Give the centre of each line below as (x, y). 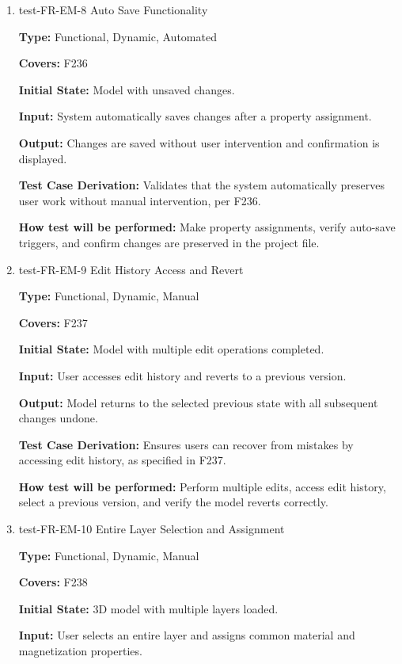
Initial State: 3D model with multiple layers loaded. (148, 608)
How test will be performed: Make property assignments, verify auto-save (207, 227)
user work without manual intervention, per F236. (140, 200)
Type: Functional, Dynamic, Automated (118, 36)
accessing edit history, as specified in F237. (122, 460)
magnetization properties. (80, 651)
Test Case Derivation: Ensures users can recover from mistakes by (186, 444)
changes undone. (58, 418)
